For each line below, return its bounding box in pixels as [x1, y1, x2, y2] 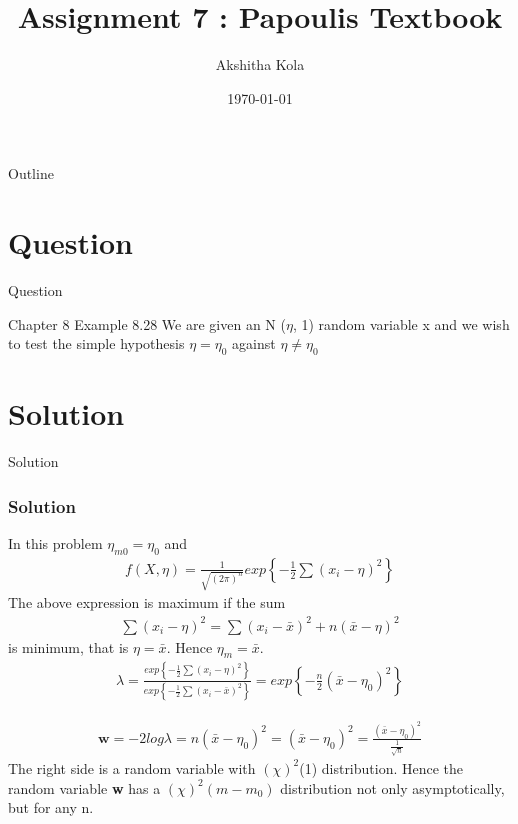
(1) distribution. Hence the [299, 757, 464, 778]
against [232, 333, 276, 354]
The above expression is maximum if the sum [8, 592, 286, 613]
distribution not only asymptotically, [280, 777, 505, 798]
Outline [8, 163, 54, 184]
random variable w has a [8, 777, 161, 798]
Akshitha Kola [215, 54, 305, 75]
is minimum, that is [8, 636, 129, 657]
